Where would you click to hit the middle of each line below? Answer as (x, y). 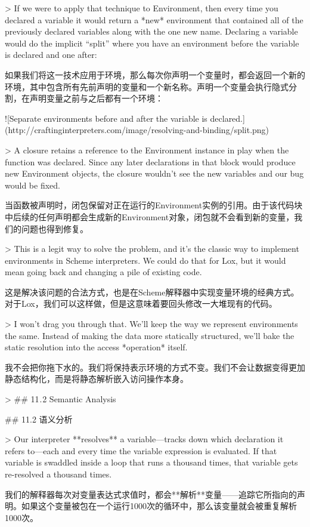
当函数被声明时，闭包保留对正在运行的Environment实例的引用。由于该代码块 (154, 205)
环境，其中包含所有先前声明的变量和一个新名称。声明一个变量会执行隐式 (147, 86)
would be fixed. (32, 185)
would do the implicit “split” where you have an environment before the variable (152, 43)
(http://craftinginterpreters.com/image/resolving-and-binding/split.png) (137, 130)
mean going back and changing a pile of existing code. (103, 272)
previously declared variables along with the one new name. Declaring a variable (151, 31)
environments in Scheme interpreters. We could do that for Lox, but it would (145, 260)
